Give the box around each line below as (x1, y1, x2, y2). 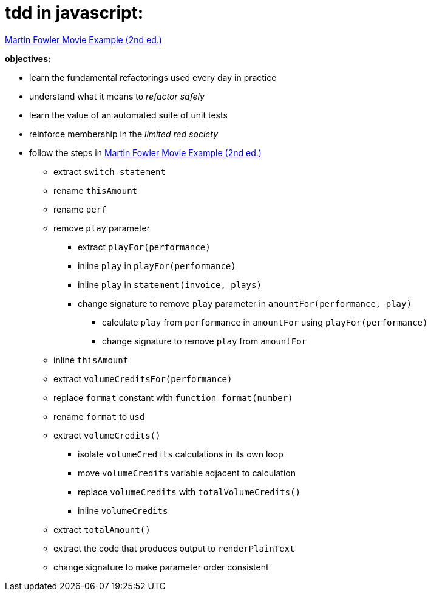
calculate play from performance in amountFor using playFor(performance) (102, 317, 428, 327)
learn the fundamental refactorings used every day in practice (29, 72, 277, 83)
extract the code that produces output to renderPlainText (53, 543, 295, 553)
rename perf (53, 204, 107, 214)
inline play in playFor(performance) (78, 260, 236, 271)
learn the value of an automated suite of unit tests (29, 109, 228, 120)
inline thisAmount (53, 354, 129, 365)
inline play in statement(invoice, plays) (78, 279, 262, 290)
